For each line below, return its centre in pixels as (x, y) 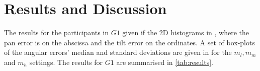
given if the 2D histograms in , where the (186, 32)
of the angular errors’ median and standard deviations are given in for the (118, 52)
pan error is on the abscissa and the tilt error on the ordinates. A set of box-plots (129, 42)
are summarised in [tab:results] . (165, 62)
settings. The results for (66, 62)
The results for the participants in (57, 32)
